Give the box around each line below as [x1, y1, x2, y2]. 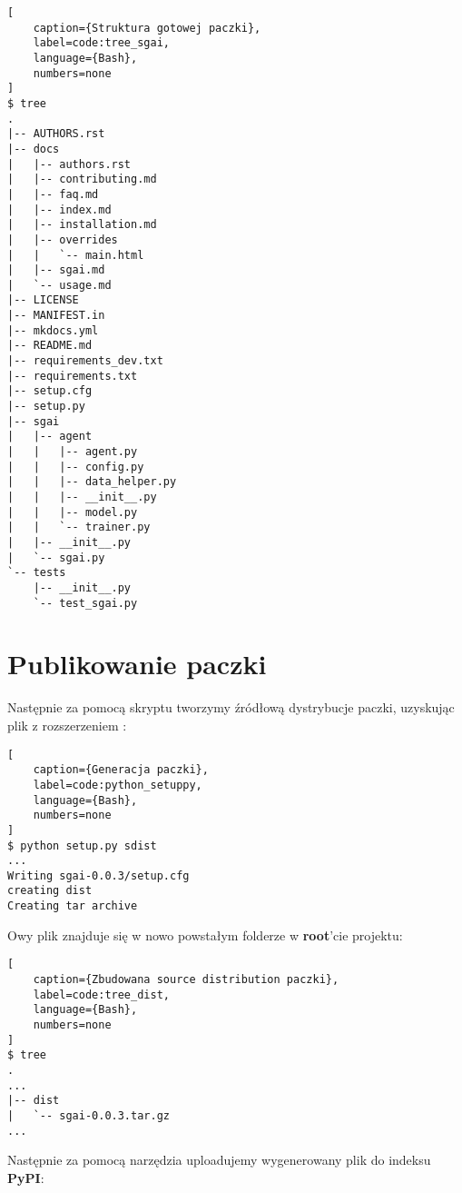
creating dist [7, 884, 93, 898]
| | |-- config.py [7, 460, 144, 473]
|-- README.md [7, 339, 93, 353]
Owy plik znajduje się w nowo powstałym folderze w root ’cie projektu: [7, 925, 403, 944]
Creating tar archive [7, 900, 138, 913]
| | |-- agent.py [7, 445, 138, 459]
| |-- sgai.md [7, 263, 105, 277]
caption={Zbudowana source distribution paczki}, [33, 973, 339, 987]
